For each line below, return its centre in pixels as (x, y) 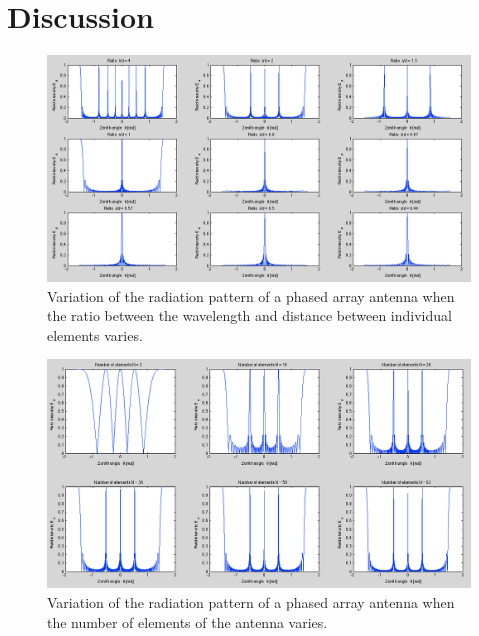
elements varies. (95, 334)
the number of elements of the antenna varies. (187, 621)
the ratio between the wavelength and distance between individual (249, 315)
